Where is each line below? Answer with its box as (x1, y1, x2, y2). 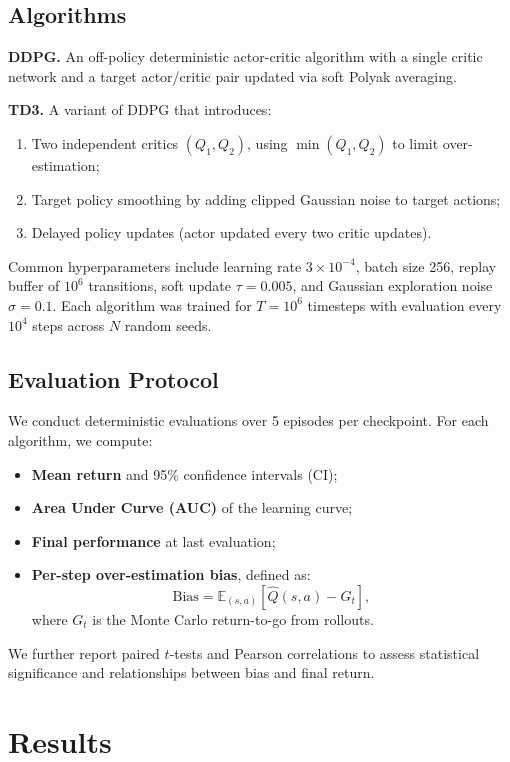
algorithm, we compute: (8, 429, 153, 450)
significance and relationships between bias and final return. (8, 662, 375, 683)
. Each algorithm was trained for (52, 294, 252, 315)
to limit (392, 132, 439, 153)
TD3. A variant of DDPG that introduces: (8, 99, 272, 120)
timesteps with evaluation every (307, 294, 502, 315)
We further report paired (8, 642, 160, 663)
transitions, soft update (88, 275, 232, 296)
